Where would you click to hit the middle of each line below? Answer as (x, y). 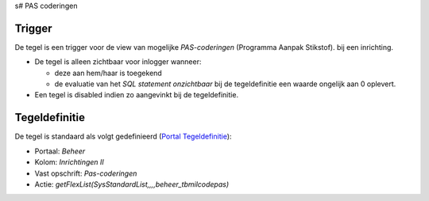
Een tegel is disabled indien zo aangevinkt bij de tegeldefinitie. (136, 95)
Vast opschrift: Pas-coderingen (86, 173)
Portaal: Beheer (60, 151)
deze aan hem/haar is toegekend (108, 73)
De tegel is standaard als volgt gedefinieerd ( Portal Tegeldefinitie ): (123, 137)
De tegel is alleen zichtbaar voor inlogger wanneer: (118, 62)
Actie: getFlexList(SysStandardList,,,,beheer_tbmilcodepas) (132, 184)
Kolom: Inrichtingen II (70, 162)
